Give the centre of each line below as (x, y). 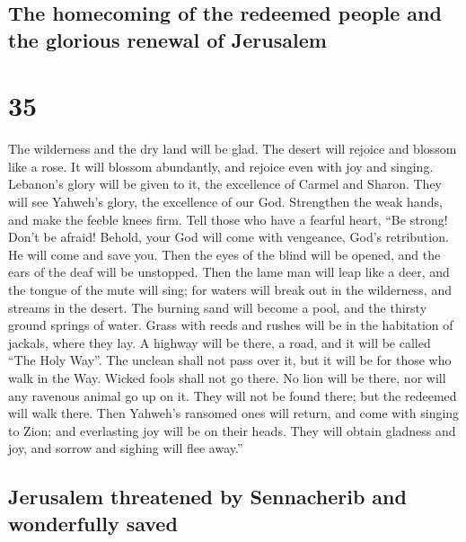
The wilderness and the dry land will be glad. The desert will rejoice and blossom (233, 149)
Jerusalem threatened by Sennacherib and (207, 497)
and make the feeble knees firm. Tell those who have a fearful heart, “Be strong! (228, 219)
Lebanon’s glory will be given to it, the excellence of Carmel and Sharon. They (225, 184)
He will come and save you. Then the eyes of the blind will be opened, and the (224, 254)
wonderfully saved (93, 523)
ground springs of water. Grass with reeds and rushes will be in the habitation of (231, 325)
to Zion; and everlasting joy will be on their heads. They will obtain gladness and (232, 430)
